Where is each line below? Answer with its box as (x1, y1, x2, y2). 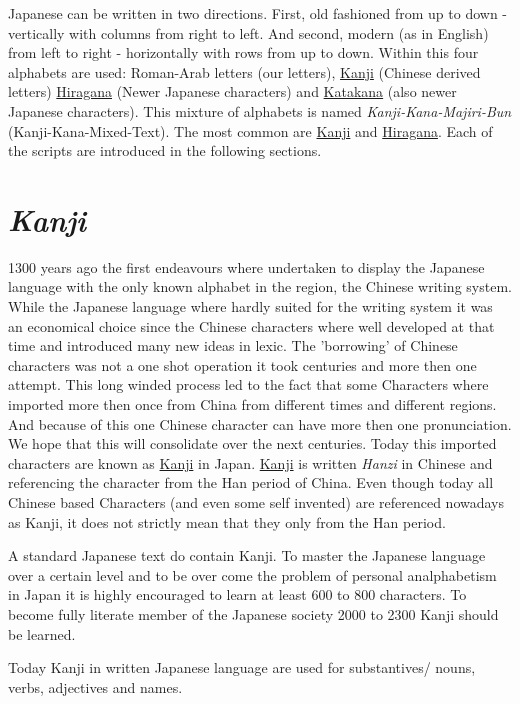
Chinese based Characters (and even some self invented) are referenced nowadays (8, 492, 505, 512)
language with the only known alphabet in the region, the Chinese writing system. (8, 276, 512, 297)
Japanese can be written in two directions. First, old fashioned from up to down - (8, 3, 508, 23)
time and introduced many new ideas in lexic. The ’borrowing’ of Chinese (8, 335, 458, 356)
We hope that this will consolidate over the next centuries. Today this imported (8, 433, 497, 454)
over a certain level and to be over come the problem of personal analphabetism (8, 564, 497, 585)
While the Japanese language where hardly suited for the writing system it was (8, 296, 493, 317)
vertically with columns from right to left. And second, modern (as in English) (8, 22, 489, 43)
